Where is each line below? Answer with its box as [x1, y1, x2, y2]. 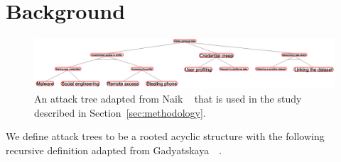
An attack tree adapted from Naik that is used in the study [34, 91, 302, 105]
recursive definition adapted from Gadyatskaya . [6, 142, 222, 157]
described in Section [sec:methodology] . [34, 105, 206, 120]
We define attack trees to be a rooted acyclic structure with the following [6, 129, 325, 144]
